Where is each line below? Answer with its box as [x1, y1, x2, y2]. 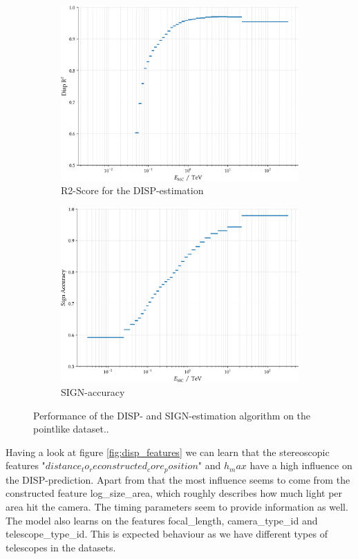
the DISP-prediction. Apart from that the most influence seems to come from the [6, 472, 350, 486]
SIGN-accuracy [61, 385, 125, 399]
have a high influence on [249, 458, 352, 473]
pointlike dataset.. [33, 421, 109, 436]
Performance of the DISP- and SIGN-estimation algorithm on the [33, 408, 311, 422]
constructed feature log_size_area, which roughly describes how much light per [6, 486, 343, 500]
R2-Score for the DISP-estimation [61, 183, 204, 198]
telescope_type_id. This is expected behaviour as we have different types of [6, 527, 328, 541]
